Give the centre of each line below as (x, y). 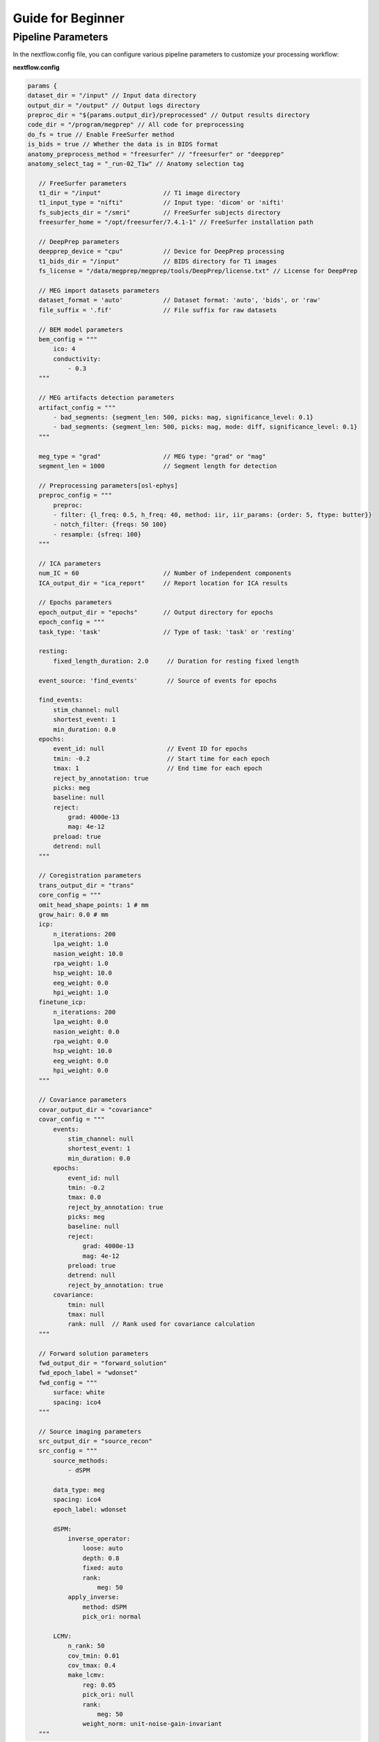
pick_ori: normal (112, 1617)
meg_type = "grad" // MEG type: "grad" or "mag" (152, 456)
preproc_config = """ (75, 495)
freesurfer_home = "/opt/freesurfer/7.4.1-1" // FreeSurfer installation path (176, 222)
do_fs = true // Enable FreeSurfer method (101, 134)
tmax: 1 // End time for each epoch (158, 769)
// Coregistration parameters (90, 876)
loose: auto (103, 1548)
